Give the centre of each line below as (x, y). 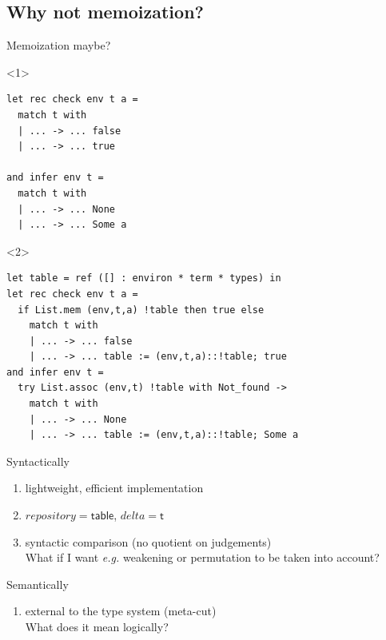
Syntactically (38, 461)
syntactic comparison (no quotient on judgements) (148, 541)
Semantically (38, 584)
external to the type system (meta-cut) (121, 611)
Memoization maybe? (59, 45)
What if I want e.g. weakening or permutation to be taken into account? (202, 557)
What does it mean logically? (97, 627)
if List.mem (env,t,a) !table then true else (141, 310)
